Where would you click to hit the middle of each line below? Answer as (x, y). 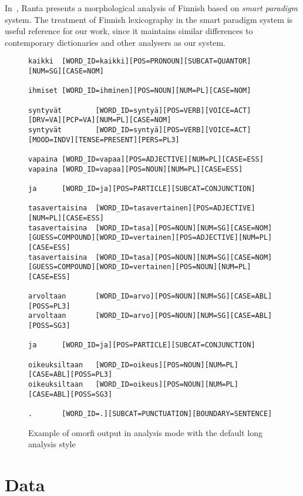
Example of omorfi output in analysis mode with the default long (146, 432)
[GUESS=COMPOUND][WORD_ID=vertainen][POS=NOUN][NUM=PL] (140, 267)
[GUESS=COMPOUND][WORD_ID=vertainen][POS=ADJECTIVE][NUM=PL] (150, 238)
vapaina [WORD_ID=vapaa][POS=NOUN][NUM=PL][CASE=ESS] (136, 169)
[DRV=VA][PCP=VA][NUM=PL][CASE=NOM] (100, 120)
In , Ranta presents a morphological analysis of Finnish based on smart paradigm (151, 8)
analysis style (52, 444)
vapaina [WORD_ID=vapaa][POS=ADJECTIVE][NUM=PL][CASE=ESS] (146, 159)
